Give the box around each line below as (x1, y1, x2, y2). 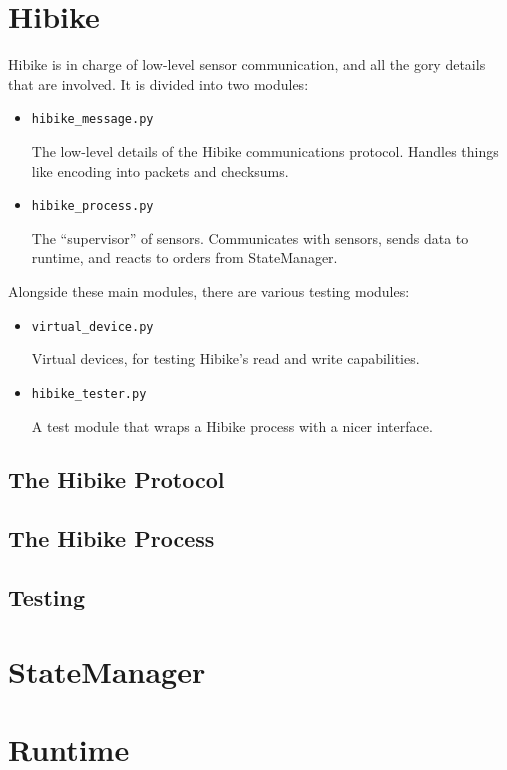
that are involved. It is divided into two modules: (8, 73, 309, 94)
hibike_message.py (31, 112, 154, 127)
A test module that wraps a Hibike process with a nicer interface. (31, 415, 433, 436)
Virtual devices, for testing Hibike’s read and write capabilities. (31, 348, 420, 369)
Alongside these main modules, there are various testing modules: (8, 281, 410, 301)
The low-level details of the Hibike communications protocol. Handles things (31, 140, 499, 161)
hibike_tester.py (31, 386, 147, 401)
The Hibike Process (8, 523, 215, 554)
